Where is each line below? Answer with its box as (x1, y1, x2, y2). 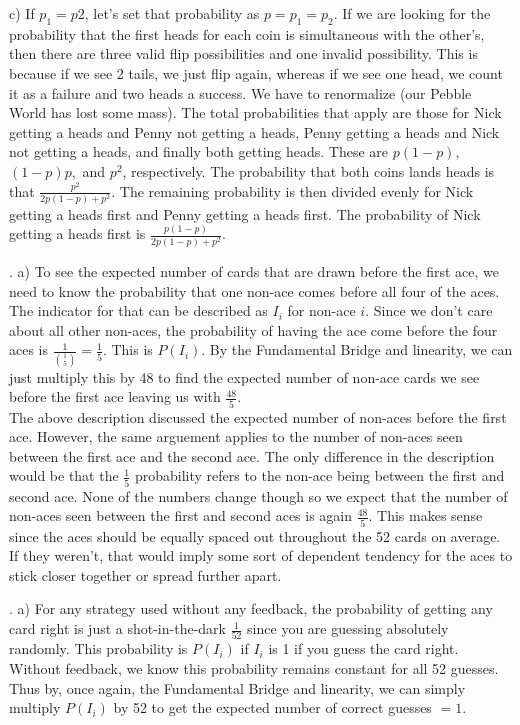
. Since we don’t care (365, 300, 493, 321)
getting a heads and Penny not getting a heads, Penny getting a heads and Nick (9, 121, 500, 142)
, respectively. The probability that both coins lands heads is (122, 160, 495, 181)
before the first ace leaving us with (9, 386, 221, 407)
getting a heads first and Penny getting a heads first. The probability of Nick (9, 203, 481, 224)
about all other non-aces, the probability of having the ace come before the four (9, 319, 498, 340)
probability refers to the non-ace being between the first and (134, 465, 505, 486)
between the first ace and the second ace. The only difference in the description (9, 445, 495, 466)
